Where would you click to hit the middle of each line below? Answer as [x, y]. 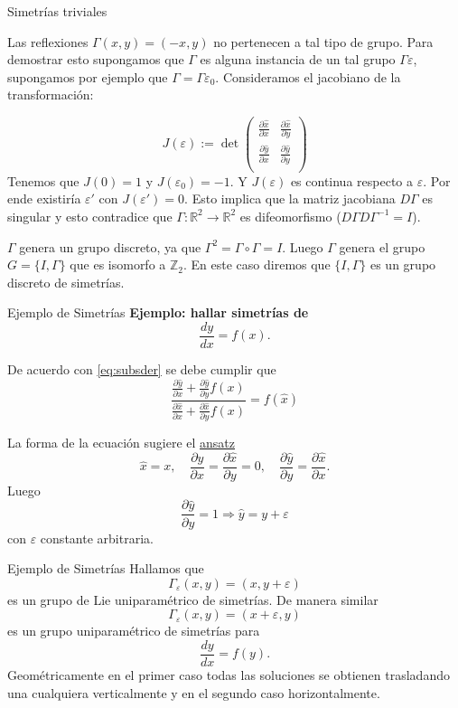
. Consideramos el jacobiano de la [308, 76]
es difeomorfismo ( [290, 216]
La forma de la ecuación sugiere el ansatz [122, 442]
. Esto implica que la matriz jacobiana [290, 198]
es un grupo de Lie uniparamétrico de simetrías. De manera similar [193, 599]
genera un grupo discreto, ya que [110, 246]
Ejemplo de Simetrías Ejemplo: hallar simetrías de [158, 312]
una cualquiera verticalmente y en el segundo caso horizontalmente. [194, 692]
